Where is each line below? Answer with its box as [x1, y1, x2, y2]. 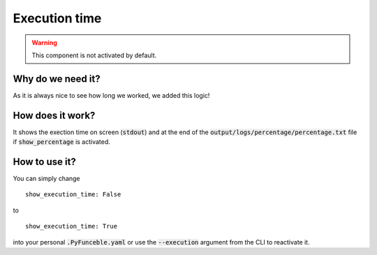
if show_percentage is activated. [13, 138, 111, 146]
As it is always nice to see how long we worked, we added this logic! [13, 91, 210, 99]
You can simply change [13, 175, 80, 183]
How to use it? [13, 156, 76, 168]
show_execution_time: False [25, 191, 121, 198]
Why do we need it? [13, 73, 101, 85]
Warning [31, 38, 57, 47]
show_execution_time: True [25, 222, 118, 231]
